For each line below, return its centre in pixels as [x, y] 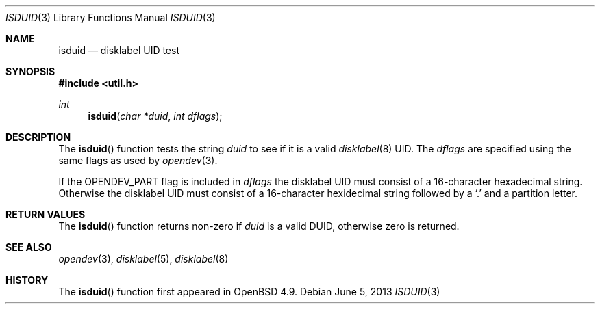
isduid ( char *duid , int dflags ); [155, 116]
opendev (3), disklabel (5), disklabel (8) [143, 259]
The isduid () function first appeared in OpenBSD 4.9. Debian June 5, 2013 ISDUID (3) [249, 292]
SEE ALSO [29, 247]
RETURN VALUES [46, 214]
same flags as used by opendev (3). [138, 160]
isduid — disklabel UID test [119, 50]
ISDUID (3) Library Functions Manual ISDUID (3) [111, 17]
